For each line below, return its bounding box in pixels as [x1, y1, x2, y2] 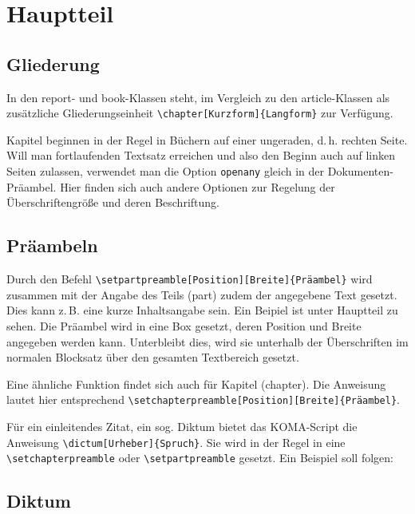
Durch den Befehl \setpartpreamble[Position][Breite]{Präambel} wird [6, 271, 373, 287]
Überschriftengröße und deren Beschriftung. [6, 194, 219, 211]
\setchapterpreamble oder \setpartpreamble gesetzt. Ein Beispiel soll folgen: [6, 449, 393, 466]
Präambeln [6, 233, 98, 258]
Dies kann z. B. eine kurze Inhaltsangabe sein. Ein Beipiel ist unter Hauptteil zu [6, 302, 398, 318]
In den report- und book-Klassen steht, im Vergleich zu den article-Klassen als [6, 89, 390, 105]
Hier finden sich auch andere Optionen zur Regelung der [60, 178, 335, 195]
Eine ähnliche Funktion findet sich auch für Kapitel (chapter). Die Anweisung [6, 375, 386, 392]
